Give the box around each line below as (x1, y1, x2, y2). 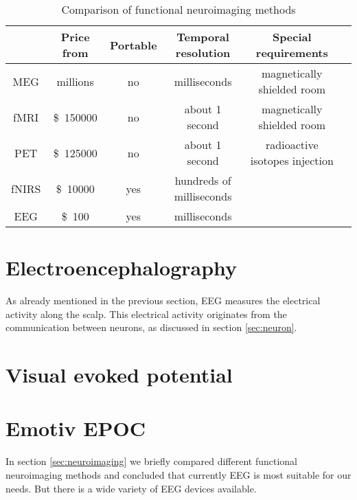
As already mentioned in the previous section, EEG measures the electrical (5, 293, 321, 308)
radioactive (266, 137, 319, 152)
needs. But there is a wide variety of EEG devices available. (5, 481, 257, 495)
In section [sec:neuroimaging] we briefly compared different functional (5, 454, 297, 468)
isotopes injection (250, 152, 334, 168)
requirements (255, 45, 328, 60)
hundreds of (174, 172, 231, 188)
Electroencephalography (5, 253, 238, 282)
